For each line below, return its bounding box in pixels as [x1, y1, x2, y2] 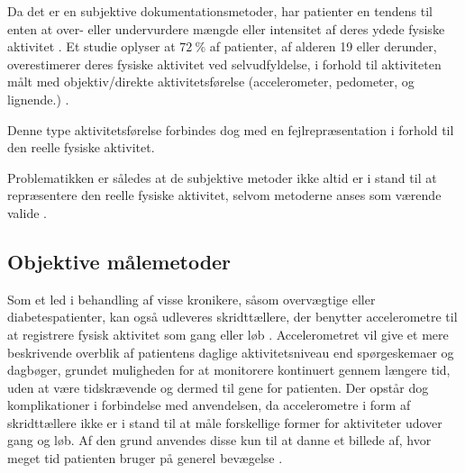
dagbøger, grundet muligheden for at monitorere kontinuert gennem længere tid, [7, 360, 451, 379]
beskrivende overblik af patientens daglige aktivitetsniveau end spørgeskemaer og [7, 342, 454, 361]
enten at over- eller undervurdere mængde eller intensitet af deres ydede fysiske [7, 19, 445, 38]
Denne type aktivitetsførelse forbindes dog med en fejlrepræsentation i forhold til [7, 120, 454, 139]
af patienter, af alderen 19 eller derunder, [209, 37, 437, 56]
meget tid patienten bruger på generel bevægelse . [7, 449, 283, 468]
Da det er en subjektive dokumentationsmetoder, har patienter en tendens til [7, 2, 433, 20]
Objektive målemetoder [7, 247, 232, 275]
